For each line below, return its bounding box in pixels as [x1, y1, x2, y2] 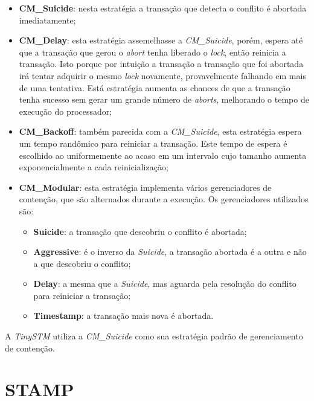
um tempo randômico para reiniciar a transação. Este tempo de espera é [19, 136, 287, 149]
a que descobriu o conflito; [33, 257, 131, 269]
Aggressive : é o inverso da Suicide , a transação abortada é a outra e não [33, 245, 307, 258]
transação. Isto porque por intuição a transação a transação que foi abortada [19, 57, 304, 70]
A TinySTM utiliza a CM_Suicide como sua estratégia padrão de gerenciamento [5, 330, 303, 342]
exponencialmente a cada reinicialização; [19, 161, 168, 173]
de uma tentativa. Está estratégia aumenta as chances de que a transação [19, 81, 290, 94]
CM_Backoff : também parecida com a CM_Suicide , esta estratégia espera [19, 125, 302, 138]
